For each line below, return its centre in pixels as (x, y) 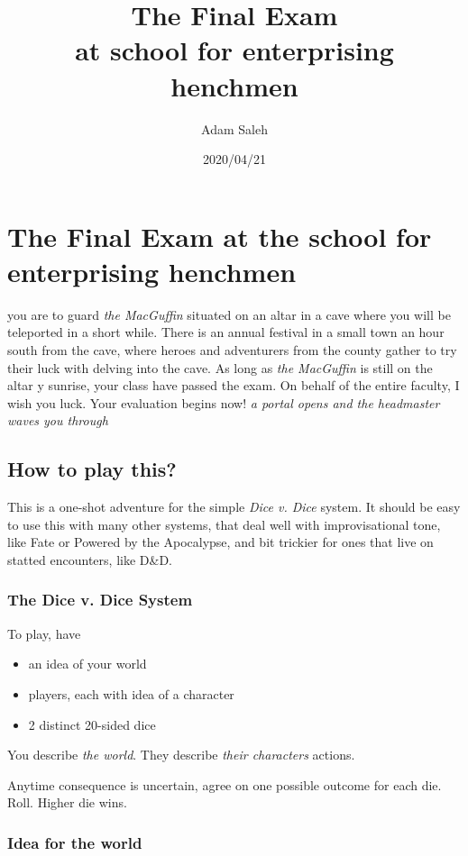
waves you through (58, 420)
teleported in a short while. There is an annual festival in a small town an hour (226, 332)
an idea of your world (87, 664)
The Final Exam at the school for (220, 236)
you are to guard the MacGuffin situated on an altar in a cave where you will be (229, 314)
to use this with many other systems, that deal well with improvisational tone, (224, 524)
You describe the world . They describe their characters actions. (181, 755)
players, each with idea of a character (131, 693)
